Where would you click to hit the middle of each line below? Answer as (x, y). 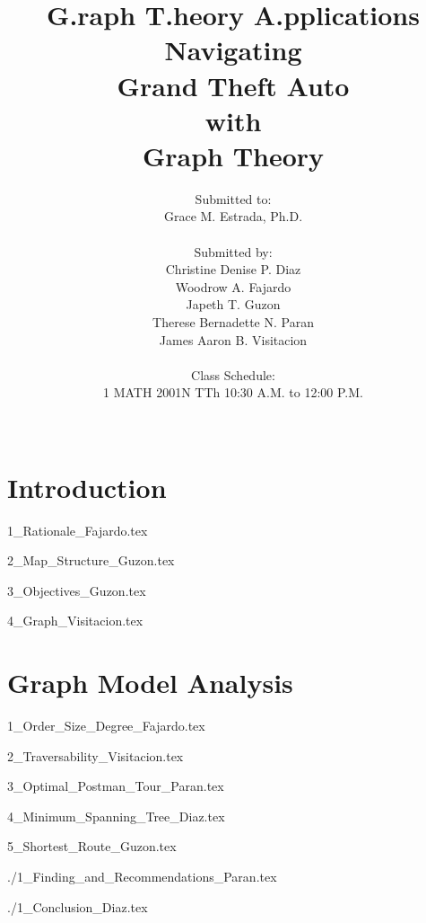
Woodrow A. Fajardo (233, 286)
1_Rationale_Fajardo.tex (78, 530)
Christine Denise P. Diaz (233, 269)
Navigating (233, 50)
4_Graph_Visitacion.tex (75, 621)
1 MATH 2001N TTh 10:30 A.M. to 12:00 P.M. (233, 392)
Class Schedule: (233, 374)
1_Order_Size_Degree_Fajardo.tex (106, 726)
